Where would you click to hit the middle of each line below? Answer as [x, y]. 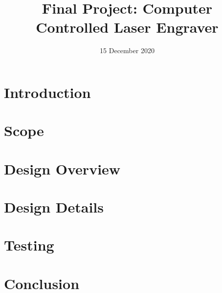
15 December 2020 [127, 50]
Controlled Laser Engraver [127, 27]
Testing [29, 245]
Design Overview [62, 168]
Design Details [54, 207]
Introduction [47, 92]
